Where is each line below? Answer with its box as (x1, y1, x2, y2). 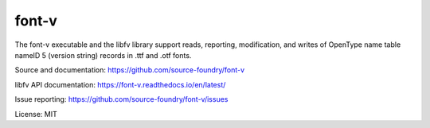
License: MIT (14, 109, 57, 118)
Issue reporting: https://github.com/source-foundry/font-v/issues (14, 95, 229, 104)
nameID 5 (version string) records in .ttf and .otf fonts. (14, 50, 192, 60)
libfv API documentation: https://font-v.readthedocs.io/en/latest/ (14, 80, 226, 89)
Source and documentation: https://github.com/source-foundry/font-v (14, 65, 245, 75)
